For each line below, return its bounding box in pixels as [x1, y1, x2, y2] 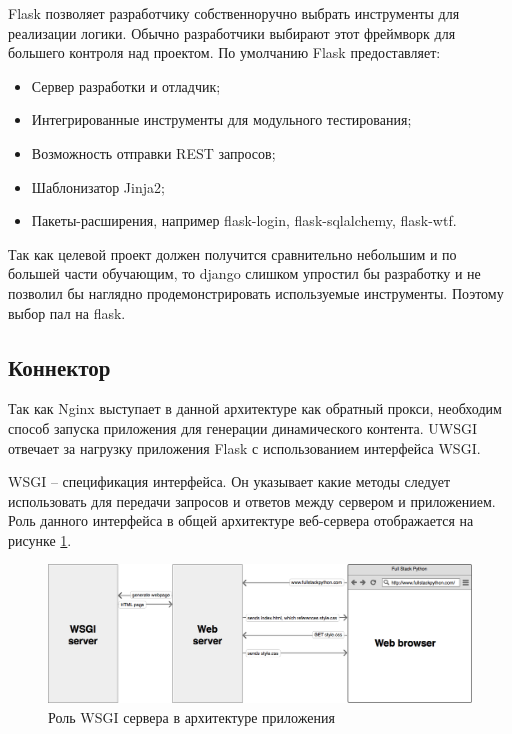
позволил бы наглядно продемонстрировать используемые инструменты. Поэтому [8, 282, 504, 303]
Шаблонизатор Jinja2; [31, 176, 165, 197]
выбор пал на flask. [8, 302, 126, 323]
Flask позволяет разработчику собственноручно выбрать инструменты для [8, 3, 460, 23]
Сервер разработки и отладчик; [31, 75, 221, 96]
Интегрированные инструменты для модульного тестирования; [31, 109, 412, 130]
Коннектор [8, 351, 111, 382]
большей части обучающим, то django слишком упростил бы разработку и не [8, 263, 481, 284]
